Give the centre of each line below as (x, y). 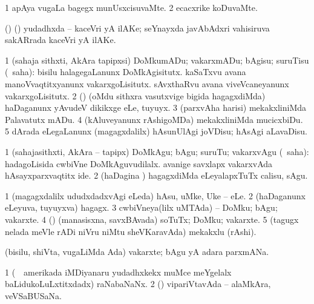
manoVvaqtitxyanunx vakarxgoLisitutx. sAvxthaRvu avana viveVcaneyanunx (147, 83)
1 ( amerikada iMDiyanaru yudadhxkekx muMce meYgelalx (118, 272)
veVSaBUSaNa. (33, 295)
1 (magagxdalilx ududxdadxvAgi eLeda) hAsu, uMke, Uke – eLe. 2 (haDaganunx (155, 195)
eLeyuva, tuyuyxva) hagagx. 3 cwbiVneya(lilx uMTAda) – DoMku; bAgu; (141, 207)
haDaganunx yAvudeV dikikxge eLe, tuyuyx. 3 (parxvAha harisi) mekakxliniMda (156, 107)
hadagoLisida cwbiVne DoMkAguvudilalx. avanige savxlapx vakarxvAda (139, 163)
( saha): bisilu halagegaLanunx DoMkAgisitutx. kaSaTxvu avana (126, 72)
